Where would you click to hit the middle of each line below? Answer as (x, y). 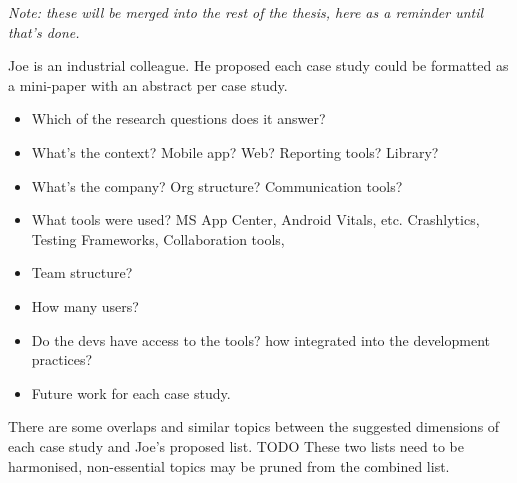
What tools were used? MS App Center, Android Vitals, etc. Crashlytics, (255, 219)
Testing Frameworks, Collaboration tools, (158, 238)
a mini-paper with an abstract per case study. (148, 84)
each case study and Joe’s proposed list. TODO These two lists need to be (236, 445)
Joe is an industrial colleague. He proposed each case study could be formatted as (258, 65)
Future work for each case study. (131, 392)
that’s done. (44, 31)
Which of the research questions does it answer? (178, 118)
